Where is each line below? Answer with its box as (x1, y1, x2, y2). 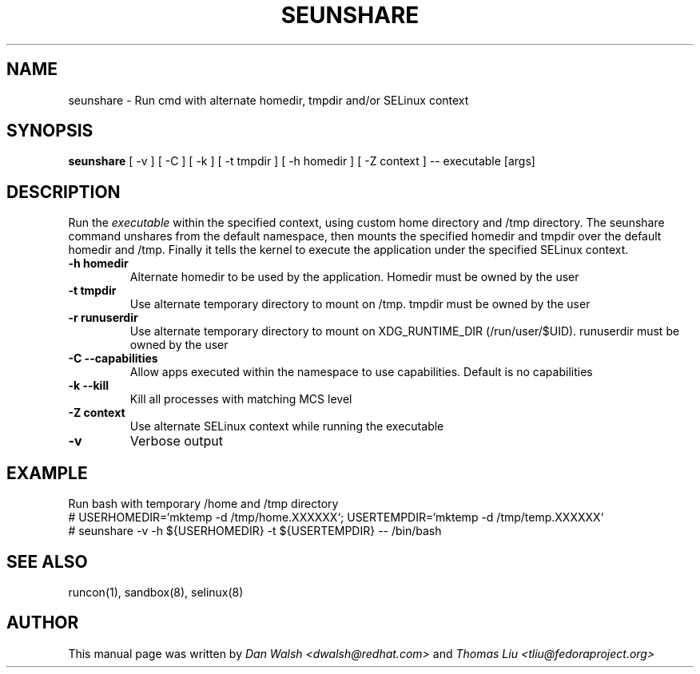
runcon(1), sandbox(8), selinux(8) (68, 585, 244, 599)
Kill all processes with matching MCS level (129, 392, 352, 406)
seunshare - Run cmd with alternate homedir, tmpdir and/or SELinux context (68, 93, 469, 107)
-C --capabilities (68, 351, 158, 366)
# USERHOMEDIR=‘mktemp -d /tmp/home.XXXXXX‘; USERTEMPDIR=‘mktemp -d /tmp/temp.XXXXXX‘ (68, 510, 604, 525)
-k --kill (68, 379, 109, 393)
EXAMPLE (6, 462, 88, 483)
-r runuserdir (68, 311, 138, 325)
